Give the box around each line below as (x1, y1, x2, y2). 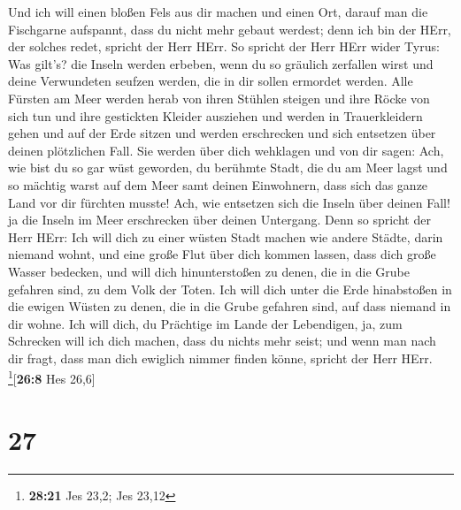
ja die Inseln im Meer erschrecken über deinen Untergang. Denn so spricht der (8, 210, 431, 229)
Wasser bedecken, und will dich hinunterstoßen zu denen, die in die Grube (8, 262, 410, 280)
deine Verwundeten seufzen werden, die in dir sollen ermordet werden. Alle (8, 72, 413, 90)
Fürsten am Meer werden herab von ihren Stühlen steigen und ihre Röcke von (8, 88, 430, 107)
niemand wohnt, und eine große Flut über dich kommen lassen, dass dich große (8, 245, 436, 263)
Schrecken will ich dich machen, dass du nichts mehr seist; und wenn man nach (8, 331, 436, 350)
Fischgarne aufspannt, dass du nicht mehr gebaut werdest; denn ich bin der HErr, (8, 19, 451, 38)
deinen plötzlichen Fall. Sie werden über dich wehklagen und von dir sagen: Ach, (8, 141, 444, 159)
